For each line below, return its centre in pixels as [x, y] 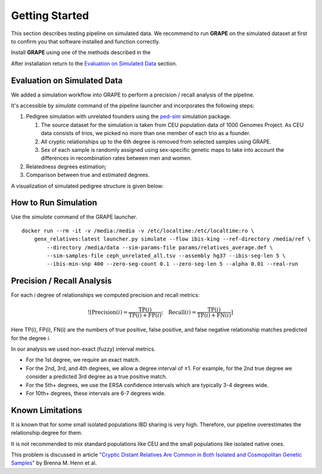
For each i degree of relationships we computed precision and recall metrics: [105, 295]
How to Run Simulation [54, 203]
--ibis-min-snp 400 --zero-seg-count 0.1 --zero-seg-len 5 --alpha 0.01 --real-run [172, 264]
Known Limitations [47, 410]
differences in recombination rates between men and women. [116, 158]
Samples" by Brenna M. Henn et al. [54, 463]
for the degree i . [31, 338]
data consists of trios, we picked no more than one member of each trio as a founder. [145, 133]
